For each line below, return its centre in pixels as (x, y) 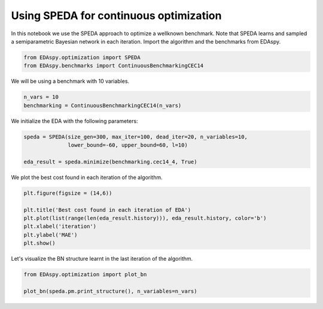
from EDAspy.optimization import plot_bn (85, 275)
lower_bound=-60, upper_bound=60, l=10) (128, 145)
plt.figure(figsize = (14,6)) (68, 193)
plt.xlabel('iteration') (60, 226)
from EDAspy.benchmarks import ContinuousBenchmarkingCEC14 (114, 66)
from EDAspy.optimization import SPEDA (82, 57)
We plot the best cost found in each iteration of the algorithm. (87, 177)
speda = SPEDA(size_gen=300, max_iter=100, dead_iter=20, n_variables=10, (136, 137)
